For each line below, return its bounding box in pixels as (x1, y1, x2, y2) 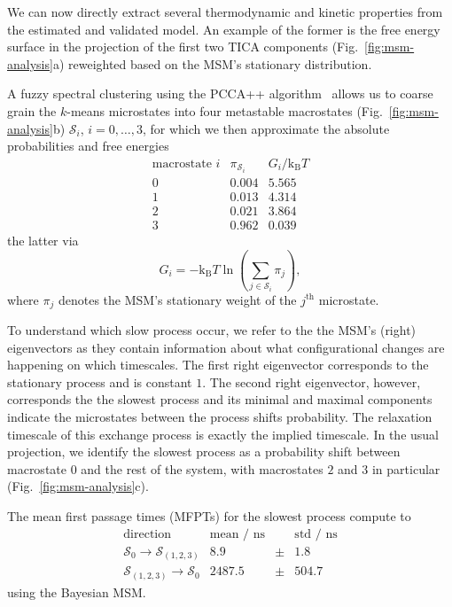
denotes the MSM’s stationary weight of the (58, 290, 297, 308)
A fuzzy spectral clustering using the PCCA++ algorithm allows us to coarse (7, 84, 433, 103)
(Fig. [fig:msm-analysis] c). (7, 477, 149, 495)
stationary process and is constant (7, 372, 192, 391)
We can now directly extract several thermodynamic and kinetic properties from (7, 3, 443, 20)
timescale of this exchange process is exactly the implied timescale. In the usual (7, 424, 440, 443)
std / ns (294, 527, 338, 541)
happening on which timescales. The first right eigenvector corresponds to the (7, 355, 429, 374)
